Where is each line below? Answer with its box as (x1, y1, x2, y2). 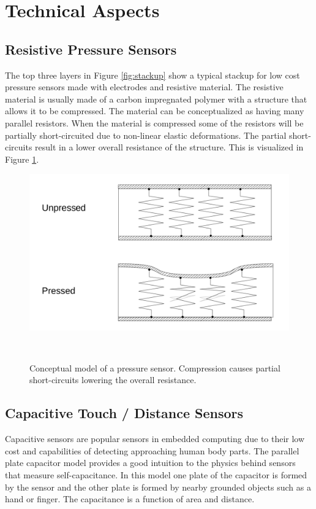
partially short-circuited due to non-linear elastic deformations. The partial (5, 128, 287, 141)
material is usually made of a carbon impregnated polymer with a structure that (5, 92, 307, 105)
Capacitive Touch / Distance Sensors (5, 403, 244, 422)
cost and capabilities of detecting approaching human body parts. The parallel (5, 444, 299, 457)
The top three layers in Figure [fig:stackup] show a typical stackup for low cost (5, 68, 300, 81)
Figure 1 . (5, 152, 39, 165)
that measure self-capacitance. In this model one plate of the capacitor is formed (5, 468, 307, 481)
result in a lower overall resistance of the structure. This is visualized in (35, 141, 304, 153)
